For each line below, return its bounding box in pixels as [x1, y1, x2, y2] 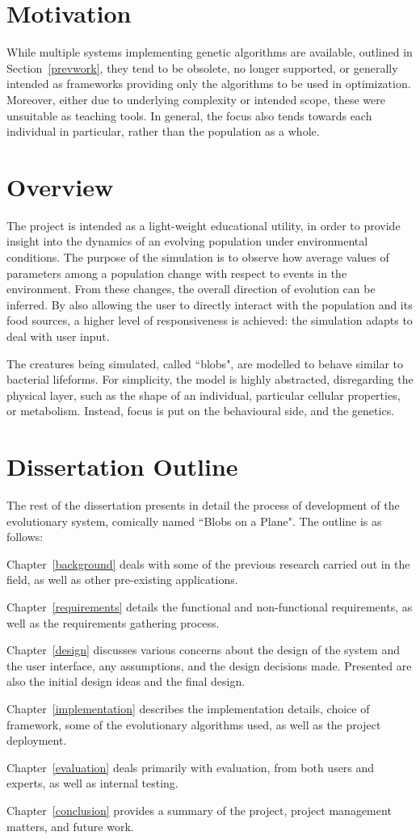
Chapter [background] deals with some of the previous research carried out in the [6, 555, 410, 572]
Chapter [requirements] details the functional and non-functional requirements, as [6, 598, 413, 615]
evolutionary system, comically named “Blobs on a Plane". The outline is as [6, 512, 382, 529]
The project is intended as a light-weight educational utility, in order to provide [6, 216, 401, 233]
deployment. [6, 732, 67, 749]
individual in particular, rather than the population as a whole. [6, 123, 320, 140]
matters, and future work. [6, 817, 134, 834]
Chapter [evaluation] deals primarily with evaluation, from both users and [6, 758, 375, 775]
